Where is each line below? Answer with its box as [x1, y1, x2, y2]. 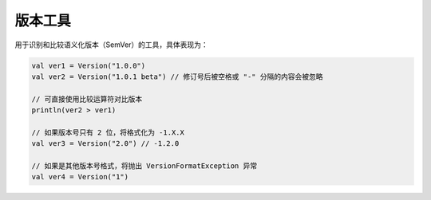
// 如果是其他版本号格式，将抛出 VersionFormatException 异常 [31, 162, 258, 171]
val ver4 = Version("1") [31, 172, 129, 182]
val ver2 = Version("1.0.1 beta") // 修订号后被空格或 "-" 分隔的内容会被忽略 [31, 72, 323, 81]
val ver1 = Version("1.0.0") [31, 61, 146, 70]
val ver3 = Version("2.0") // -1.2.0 [31, 139, 180, 148]
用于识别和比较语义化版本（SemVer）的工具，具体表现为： [14, 40, 209, 49]
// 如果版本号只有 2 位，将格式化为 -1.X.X [31, 127, 185, 137]
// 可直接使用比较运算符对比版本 [31, 94, 143, 104]
